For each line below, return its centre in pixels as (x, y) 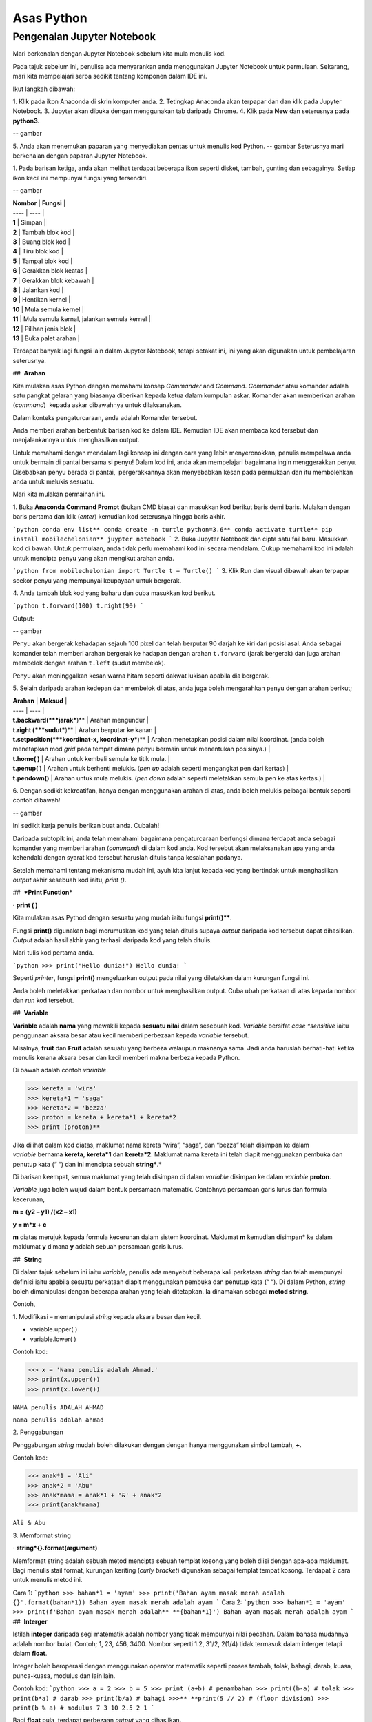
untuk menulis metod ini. (48, 1580)
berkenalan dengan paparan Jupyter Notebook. (80, 156)
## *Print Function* (43, 893)
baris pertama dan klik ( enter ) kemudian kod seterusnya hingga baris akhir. (119, 517)
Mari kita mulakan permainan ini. (59, 494)
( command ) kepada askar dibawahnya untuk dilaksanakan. (97, 405)
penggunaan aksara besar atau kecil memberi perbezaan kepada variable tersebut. (131, 1035)
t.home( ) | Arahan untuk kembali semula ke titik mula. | (91, 758)
